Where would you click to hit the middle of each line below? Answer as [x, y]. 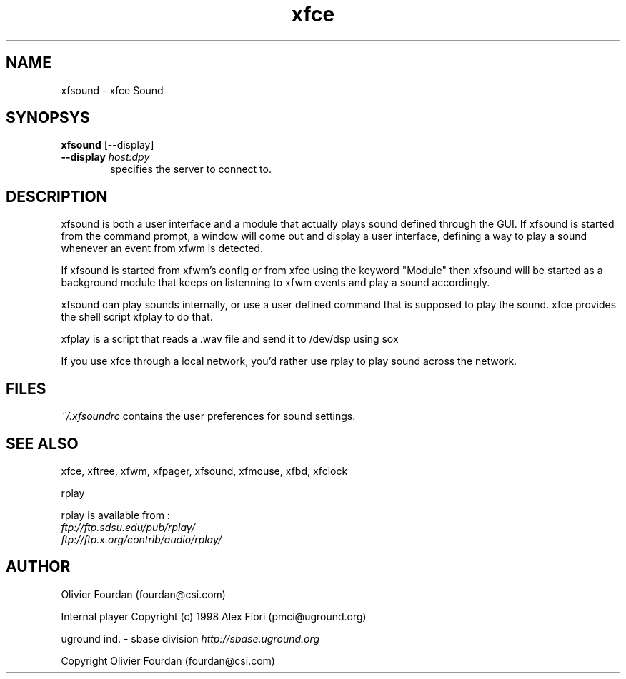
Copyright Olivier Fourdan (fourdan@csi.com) [168, 660]
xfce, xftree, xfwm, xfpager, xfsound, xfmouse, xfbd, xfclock [204, 471]
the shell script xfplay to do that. [137, 317]
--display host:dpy [105, 157]
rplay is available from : [115, 515]
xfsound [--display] [108, 145]
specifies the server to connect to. [191, 169]
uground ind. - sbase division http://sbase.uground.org [190, 638]
